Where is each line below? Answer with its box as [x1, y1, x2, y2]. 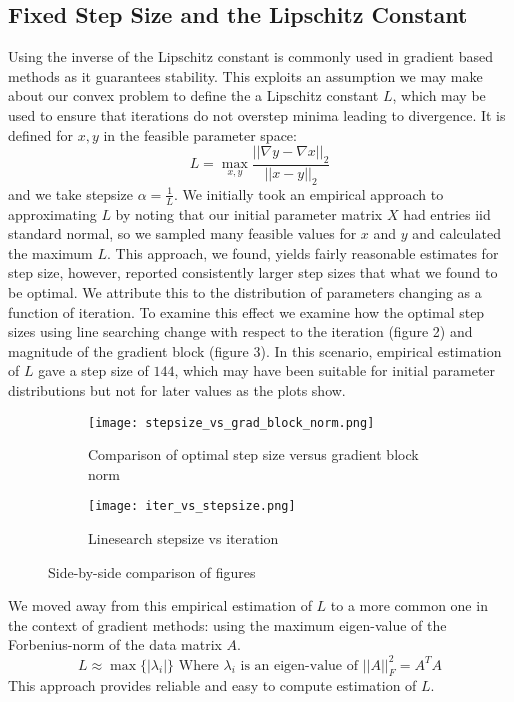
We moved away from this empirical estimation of [8, 595, 312, 616]
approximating [8, 203, 97, 224]
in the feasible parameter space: [103, 124, 297, 145]
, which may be [392, 85, 486, 106]
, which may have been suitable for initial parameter [174, 360, 496, 381]
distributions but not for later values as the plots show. [8, 379, 346, 400]
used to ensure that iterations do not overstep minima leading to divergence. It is [8, 104, 506, 125]
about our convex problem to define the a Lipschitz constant [8, 85, 379, 106]
